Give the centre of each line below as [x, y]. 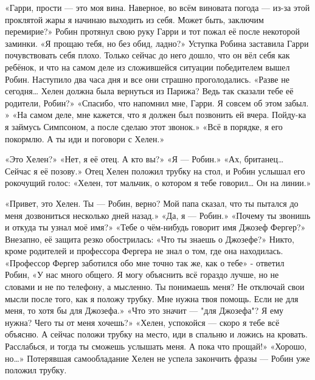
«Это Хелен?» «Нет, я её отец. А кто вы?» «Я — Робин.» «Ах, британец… [144, 159]
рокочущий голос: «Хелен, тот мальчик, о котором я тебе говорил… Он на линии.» [158, 183]
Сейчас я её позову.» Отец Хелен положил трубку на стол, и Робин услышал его [155, 171]
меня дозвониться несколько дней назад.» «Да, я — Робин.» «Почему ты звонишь [158, 215]
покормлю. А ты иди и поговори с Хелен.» [85, 138]
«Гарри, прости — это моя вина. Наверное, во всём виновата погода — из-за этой [157, 7]
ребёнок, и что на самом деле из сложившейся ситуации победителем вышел [147, 67]
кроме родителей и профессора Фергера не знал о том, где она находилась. [144, 251]
